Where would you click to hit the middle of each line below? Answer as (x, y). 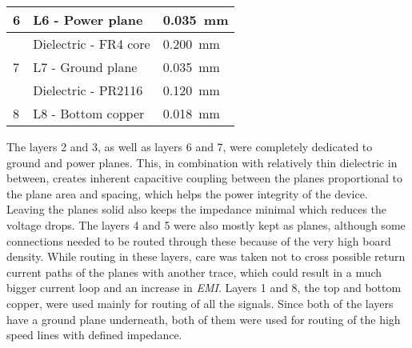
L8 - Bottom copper (89, 113)
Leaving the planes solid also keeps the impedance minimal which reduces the (197, 209)
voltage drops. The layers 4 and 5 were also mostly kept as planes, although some (206, 224)
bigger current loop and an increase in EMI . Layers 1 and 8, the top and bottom (204, 288)
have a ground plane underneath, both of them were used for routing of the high (204, 319)
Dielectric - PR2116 (88, 90)
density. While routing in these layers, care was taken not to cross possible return (206, 256)
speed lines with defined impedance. (94, 335)
